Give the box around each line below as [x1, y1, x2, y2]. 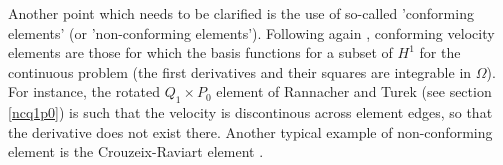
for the [419, 42, 461, 63]
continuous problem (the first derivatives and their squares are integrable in [8, 61, 472, 82]
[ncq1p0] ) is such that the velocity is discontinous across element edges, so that [8, 102, 493, 123]
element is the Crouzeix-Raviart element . [8, 141, 264, 162]
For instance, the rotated [8, 81, 161, 102]
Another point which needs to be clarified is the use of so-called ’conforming [8, 3, 474, 23]
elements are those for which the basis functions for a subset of [8, 42, 393, 63]
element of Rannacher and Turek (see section [216, 81, 492, 102]
